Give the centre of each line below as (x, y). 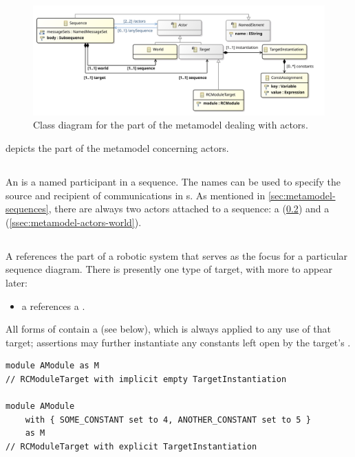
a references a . (53, 305)
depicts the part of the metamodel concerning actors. (117, 148)
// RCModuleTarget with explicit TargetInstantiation (131, 446)
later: (17, 282)
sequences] (27, 209)
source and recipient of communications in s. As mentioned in (136, 195)
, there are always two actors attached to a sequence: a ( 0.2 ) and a (189, 209)
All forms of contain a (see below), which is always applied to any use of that (168, 329)
